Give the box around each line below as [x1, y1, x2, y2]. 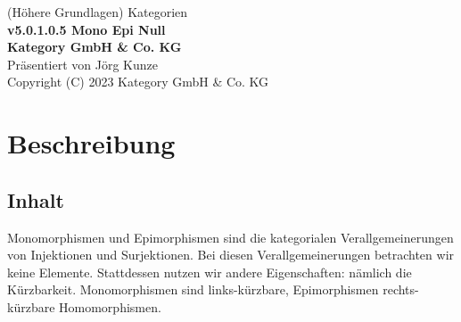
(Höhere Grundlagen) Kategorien [7, 3, 188, 21]
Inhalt [7, 186, 64, 213]
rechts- [383, 280, 419, 299]
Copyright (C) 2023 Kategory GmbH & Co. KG [7, 72, 269, 91]
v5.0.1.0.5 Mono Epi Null [7, 20, 166, 38]
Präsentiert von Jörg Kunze [7, 54, 158, 73]
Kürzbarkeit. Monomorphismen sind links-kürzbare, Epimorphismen [7, 280, 379, 299]
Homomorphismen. [59, 297, 161, 316]
